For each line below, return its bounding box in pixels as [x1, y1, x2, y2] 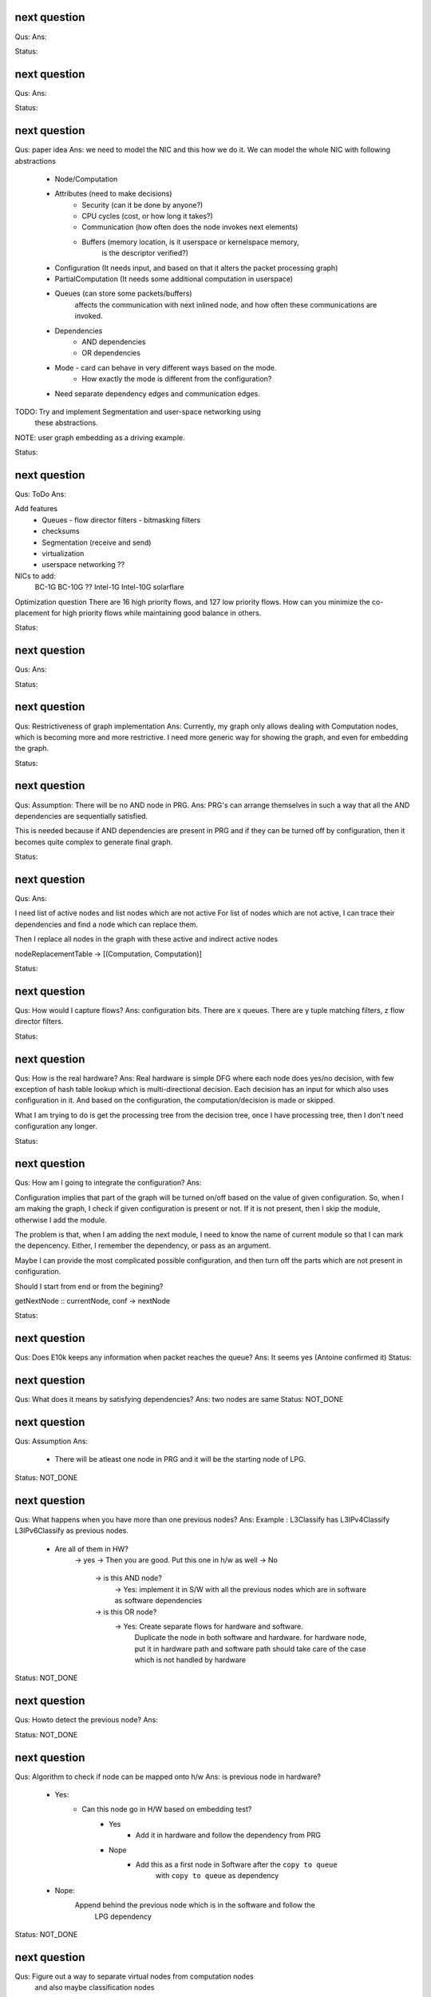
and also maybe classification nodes [34, 1983, 155, 1992]
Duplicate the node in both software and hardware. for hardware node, [134, 1633, 367, 1642]
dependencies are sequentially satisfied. [14, 811, 148, 820]
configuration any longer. [14, 1122, 97, 1131]
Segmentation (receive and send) [42, 538, 152, 547]
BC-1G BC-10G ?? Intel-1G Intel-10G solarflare [34, 582, 184, 592]
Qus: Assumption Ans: [14, 1436, 88, 1446]
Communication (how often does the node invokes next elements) [81, 222, 299, 232]
